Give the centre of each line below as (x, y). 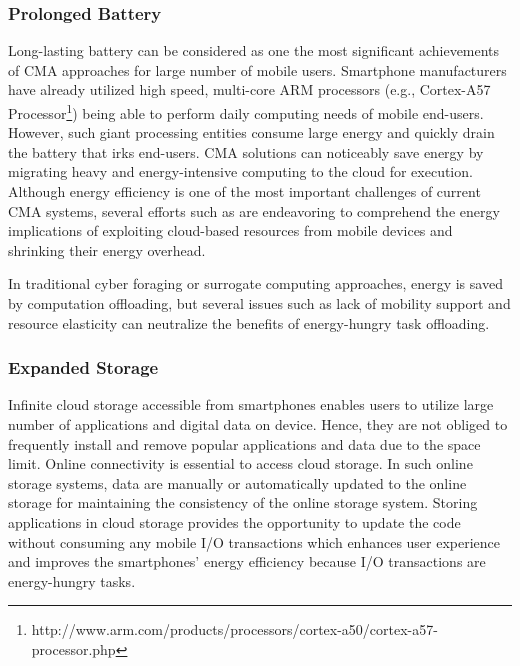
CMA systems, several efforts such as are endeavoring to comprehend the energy (254, 210)
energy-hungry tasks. (72, 580)
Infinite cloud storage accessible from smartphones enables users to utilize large (251, 404)
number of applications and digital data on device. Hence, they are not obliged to (258, 424)
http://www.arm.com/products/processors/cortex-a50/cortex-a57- (234, 629)
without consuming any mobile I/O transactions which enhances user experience (254, 541)
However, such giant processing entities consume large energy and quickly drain (251, 132)
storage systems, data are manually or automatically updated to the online (237, 482)
